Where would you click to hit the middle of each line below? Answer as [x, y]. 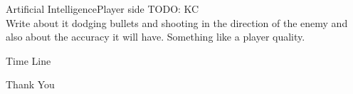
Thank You [30, 84]
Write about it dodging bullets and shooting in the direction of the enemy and [177, 22]
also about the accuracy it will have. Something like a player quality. [156, 37]
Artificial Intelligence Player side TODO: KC [102, 9]
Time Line [28, 60]
